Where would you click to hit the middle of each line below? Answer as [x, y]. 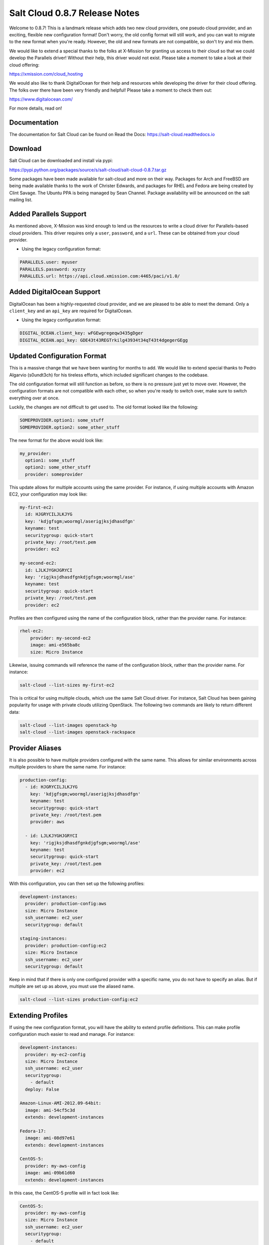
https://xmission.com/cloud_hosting [46, 74]
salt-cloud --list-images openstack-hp [68, 725]
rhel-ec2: [32, 631]
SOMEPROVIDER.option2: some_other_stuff [69, 427]
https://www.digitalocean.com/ [41, 99]
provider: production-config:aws [66, 904]
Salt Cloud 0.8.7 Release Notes [74, 13]
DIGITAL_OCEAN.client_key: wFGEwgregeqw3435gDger [81, 333]
